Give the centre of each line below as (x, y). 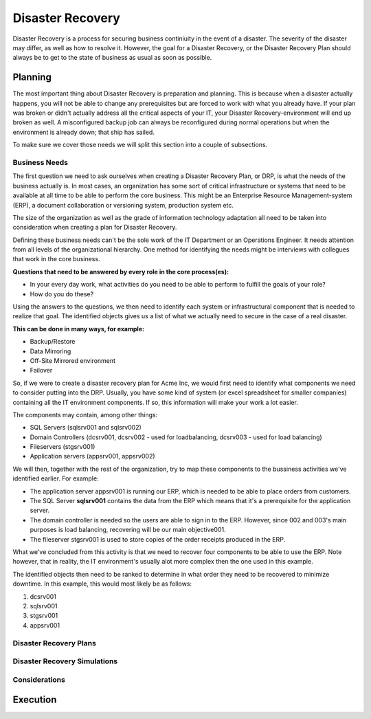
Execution (35, 700)
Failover (41, 370)
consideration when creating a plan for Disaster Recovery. (95, 228)
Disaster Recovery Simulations (65, 661)
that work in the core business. (56, 259)
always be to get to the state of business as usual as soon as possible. (112, 58)
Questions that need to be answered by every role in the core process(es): (121, 272)
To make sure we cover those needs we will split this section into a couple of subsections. (140, 145)
